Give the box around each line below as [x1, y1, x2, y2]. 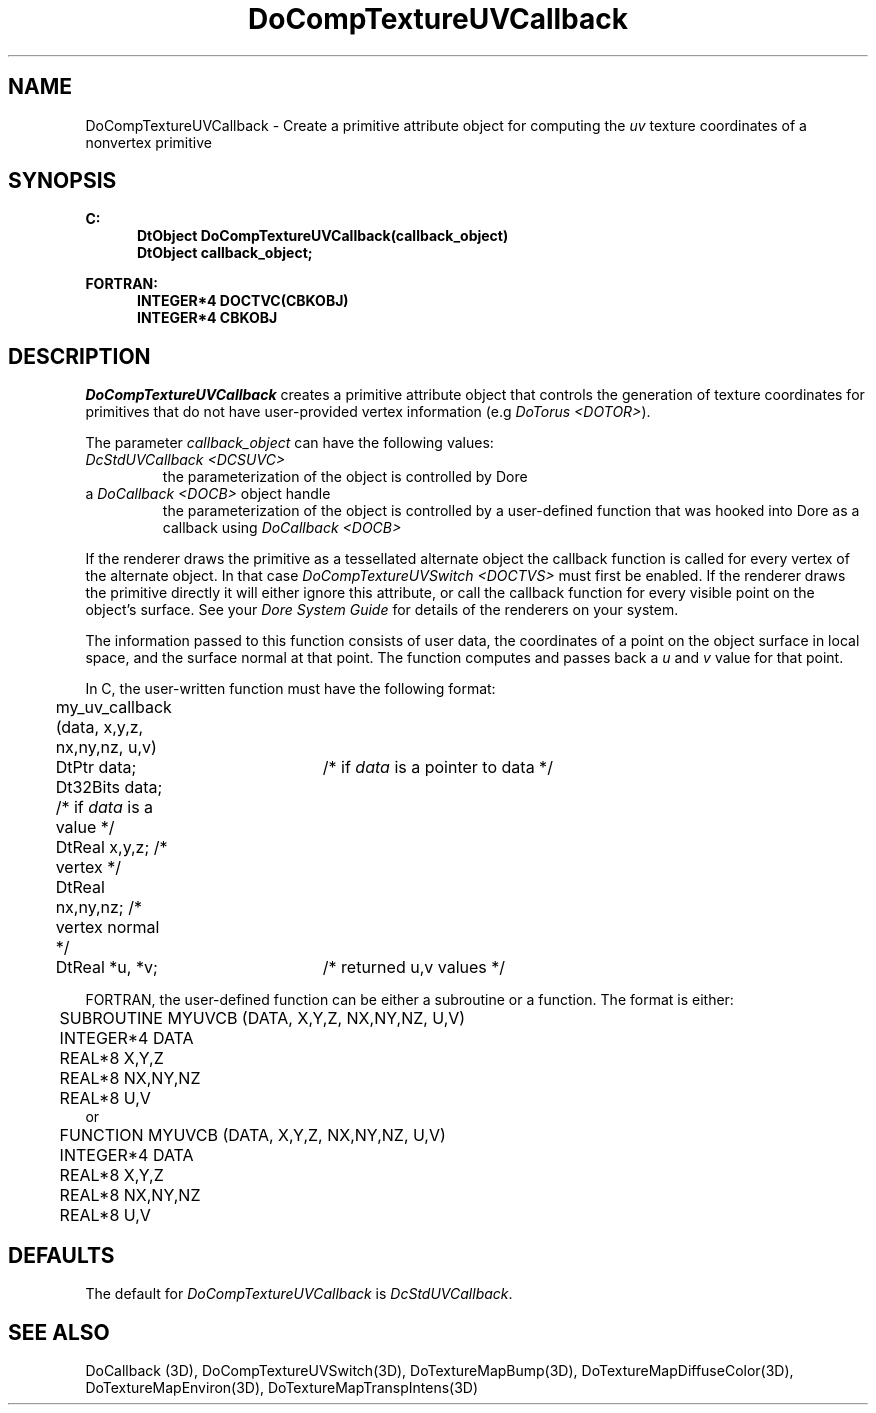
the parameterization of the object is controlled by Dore [162, 468, 528, 486]
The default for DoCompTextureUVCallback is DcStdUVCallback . [85, 1285, 513, 1303]
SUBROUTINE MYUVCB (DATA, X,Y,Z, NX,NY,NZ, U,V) [59, 1008, 466, 1029]
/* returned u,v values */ [322, 957, 506, 978]
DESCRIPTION [8, 343, 151, 369]
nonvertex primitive [85, 133, 212, 151]
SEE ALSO [8, 1319, 110, 1345]
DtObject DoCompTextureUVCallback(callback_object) [137, 227, 509, 245]
